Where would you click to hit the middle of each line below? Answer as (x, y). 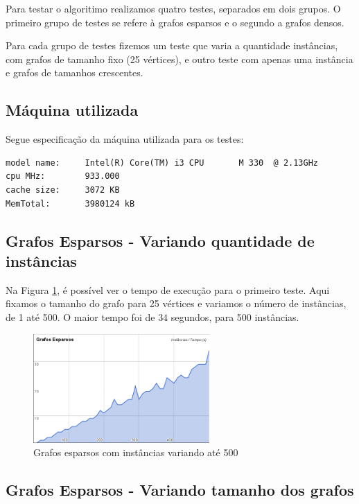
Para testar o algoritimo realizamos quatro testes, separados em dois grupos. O (173, 8)
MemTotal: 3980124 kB (70, 203)
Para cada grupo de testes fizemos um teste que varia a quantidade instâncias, (172, 45)
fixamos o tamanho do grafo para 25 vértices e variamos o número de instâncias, (176, 303)
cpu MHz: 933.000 (63, 176)
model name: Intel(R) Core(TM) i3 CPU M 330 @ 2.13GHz (162, 163)
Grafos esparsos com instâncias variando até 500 (136, 452)
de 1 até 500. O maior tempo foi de (80, 316)
